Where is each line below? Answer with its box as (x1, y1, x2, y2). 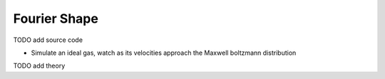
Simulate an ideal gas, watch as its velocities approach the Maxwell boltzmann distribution (31, 48, 297, 57)
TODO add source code (13, 36, 83, 44)
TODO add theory (13, 61, 66, 70)
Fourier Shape (13, 11, 99, 26)
